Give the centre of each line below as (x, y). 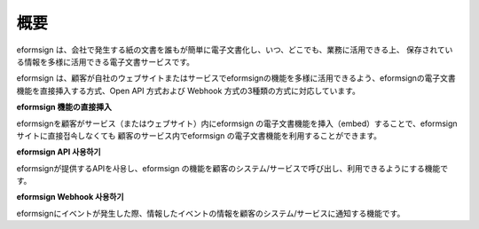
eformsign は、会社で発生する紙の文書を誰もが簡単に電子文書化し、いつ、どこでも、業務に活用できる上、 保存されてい (235, 50)
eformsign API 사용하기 (59, 152)
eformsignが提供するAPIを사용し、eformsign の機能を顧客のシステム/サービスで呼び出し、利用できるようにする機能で (232, 168)
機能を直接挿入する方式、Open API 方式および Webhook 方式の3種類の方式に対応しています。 (188, 91)
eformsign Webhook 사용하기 (70, 197)
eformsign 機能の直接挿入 (64, 107)
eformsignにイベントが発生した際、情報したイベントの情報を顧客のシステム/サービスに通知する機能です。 (211, 213)
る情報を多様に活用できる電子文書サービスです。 (106, 61)
